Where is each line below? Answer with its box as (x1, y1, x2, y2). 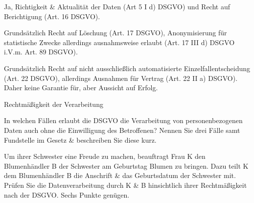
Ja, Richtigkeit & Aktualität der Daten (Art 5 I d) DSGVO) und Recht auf (4, 1, 230, 11)
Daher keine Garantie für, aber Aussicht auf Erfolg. (4, 82, 158, 93)
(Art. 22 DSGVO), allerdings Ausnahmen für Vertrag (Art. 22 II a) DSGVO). (4, 73, 238, 83)
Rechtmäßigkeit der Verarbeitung (4, 99, 103, 109)
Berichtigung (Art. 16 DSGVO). (4, 11, 100, 21)
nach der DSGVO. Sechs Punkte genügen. (4, 189, 130, 200)
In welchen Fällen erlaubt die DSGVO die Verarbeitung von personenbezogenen (4, 115, 243, 126)
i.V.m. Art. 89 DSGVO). (4, 47, 78, 57)
